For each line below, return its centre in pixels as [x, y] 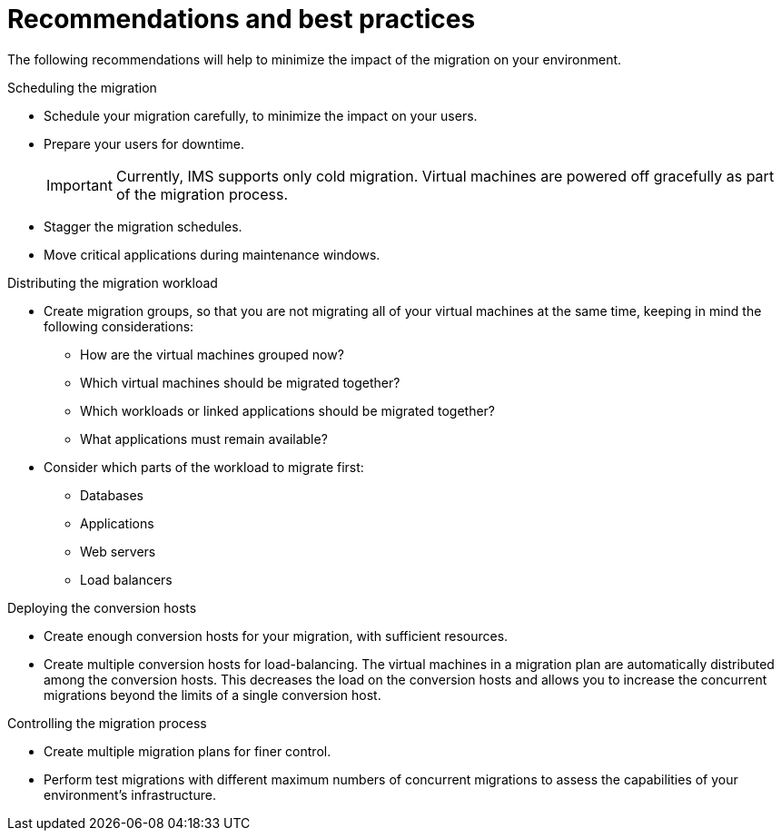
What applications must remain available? [204, 439]
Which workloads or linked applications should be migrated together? [288, 410]
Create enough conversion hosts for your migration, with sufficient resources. [276, 636]
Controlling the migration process [107, 723]
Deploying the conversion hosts [102, 607]
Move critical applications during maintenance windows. [212, 254]
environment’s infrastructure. [130, 794]
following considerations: [119, 326]
